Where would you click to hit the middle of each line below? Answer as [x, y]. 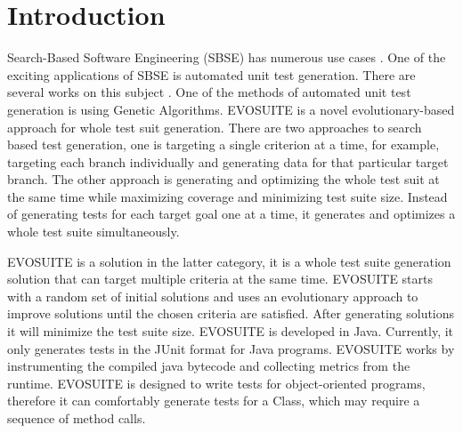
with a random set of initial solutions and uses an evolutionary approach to [213, 296]
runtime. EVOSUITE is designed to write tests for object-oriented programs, [216, 383]
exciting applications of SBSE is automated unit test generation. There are [211, 74]
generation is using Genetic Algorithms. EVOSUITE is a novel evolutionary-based [231, 109]
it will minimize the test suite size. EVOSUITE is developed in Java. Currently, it [231, 331]
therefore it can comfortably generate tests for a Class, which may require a [214, 401]
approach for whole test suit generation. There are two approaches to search [215, 127]
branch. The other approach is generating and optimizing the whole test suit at [223, 179]
